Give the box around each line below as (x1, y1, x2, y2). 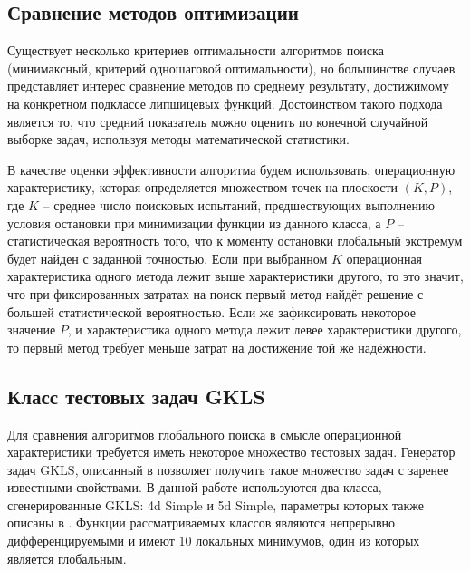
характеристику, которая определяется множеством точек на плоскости (7, 178, 398, 197)
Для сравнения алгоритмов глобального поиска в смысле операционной (7, 424, 402, 443)
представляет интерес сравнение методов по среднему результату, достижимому (7, 76, 449, 95)
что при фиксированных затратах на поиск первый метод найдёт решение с (7, 284, 424, 303)
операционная (346, 248, 423, 267)
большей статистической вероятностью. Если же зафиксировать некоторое (7, 302, 417, 321)
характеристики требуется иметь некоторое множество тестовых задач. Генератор (7, 442, 456, 461)
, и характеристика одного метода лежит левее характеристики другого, (67, 320, 462, 339)
